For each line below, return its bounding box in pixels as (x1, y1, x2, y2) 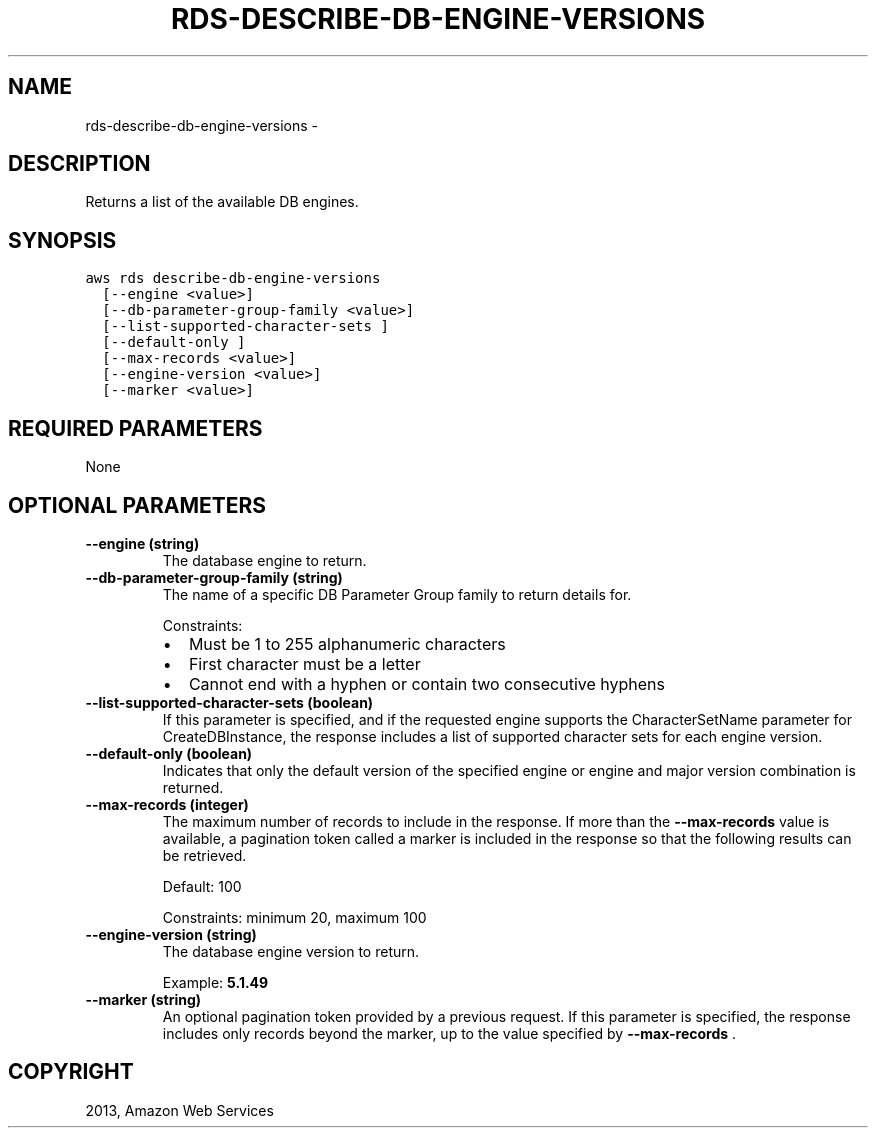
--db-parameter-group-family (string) (85, 568, 343, 586)
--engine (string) (85, 534, 200, 552)
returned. (162, 778, 224, 796)
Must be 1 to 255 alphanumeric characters (188, 633, 506, 654)
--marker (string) (85, 990, 202, 1008)
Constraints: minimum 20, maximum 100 (162, 908, 427, 926)
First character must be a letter (188, 653, 421, 674)
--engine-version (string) (85, 925, 257, 943)
